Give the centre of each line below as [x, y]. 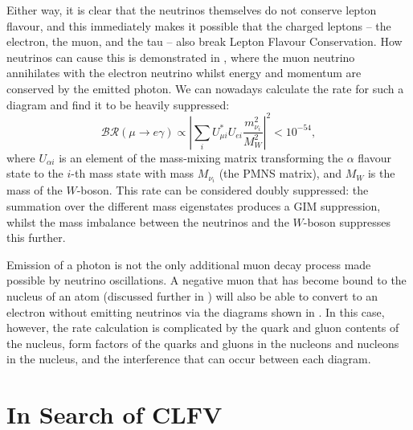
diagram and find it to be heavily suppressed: [118, 104]
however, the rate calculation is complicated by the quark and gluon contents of [203, 328]
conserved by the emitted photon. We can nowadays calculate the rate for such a [205, 88]
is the [381, 173]
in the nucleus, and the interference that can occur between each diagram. [189, 359]
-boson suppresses [347, 221]
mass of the [35, 190]
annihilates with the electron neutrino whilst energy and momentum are [184, 73]
